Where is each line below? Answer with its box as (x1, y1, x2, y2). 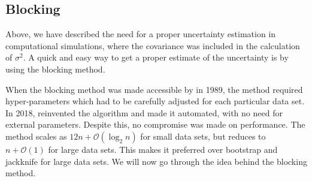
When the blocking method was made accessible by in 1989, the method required (5, 83, 303, 95)
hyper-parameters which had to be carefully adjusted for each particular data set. (5, 95, 305, 107)
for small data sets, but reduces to (140, 129, 266, 142)
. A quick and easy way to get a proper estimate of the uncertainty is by (23, 51, 289, 64)
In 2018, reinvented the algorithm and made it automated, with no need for (5, 106, 283, 119)
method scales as (5, 129, 67, 142)
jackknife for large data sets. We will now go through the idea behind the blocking (5, 155, 307, 167)
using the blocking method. (5, 62, 105, 75)
